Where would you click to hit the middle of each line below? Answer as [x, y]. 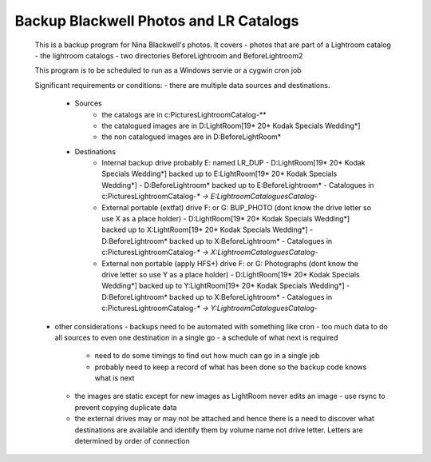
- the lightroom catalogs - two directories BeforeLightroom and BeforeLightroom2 [169, 55]
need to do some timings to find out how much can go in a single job [207, 356]
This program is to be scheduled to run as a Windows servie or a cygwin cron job [168, 70]
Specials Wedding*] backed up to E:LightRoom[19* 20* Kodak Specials [219, 174]
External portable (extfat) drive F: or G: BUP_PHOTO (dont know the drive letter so [236, 207]
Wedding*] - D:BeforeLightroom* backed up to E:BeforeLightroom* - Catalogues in [238, 185]
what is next [115, 378]
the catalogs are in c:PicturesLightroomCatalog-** [184, 114]
